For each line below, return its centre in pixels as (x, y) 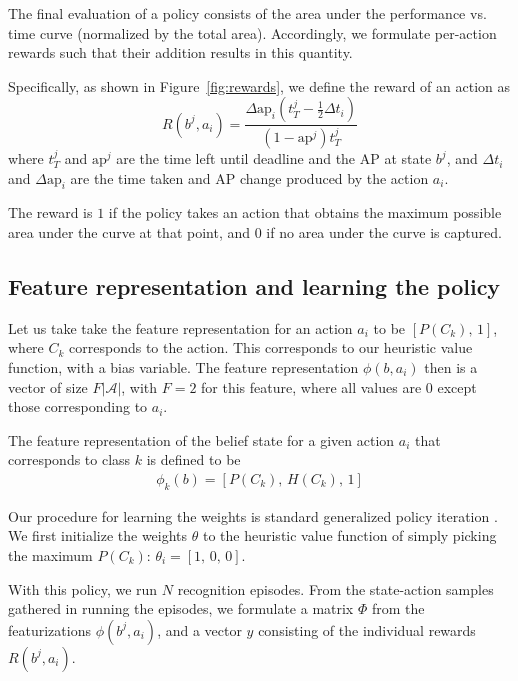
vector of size (48, 386)
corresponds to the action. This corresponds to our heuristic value (271, 347)
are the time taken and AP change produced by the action (249, 177)
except (457, 386)
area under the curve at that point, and (129, 232)
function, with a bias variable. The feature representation (183, 367)
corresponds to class (69, 459)
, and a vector (199, 629)
